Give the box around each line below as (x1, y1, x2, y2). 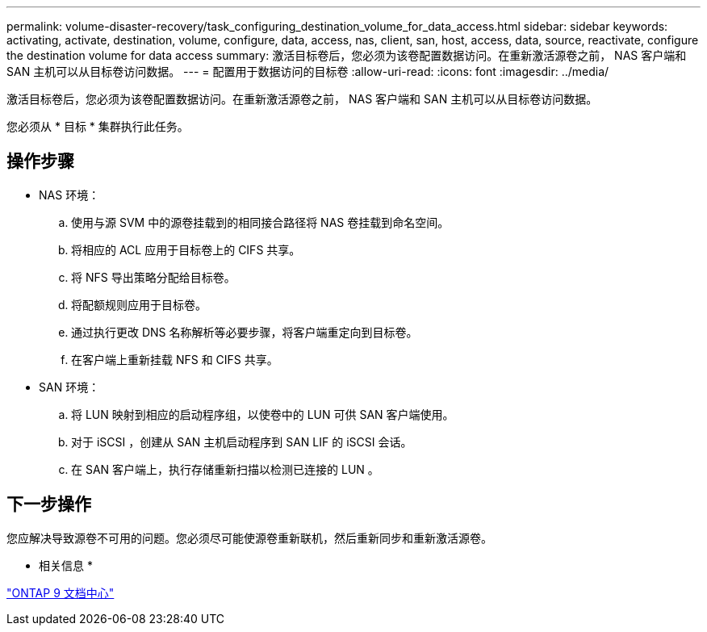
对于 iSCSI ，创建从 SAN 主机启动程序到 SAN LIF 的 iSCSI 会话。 (71, 434, 412, 449)
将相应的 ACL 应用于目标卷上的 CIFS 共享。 (71, 242, 301, 257)
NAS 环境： (39, 187, 100, 202)
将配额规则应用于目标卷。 (71, 297, 207, 312)
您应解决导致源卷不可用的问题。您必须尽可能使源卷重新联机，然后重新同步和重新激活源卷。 (6, 530, 492, 545)
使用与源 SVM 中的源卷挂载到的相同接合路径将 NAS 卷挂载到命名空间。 (71, 215, 450, 229)
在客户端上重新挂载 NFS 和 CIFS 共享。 (71, 352, 278, 366)
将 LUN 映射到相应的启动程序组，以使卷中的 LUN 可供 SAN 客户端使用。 (71, 407, 454, 421)
